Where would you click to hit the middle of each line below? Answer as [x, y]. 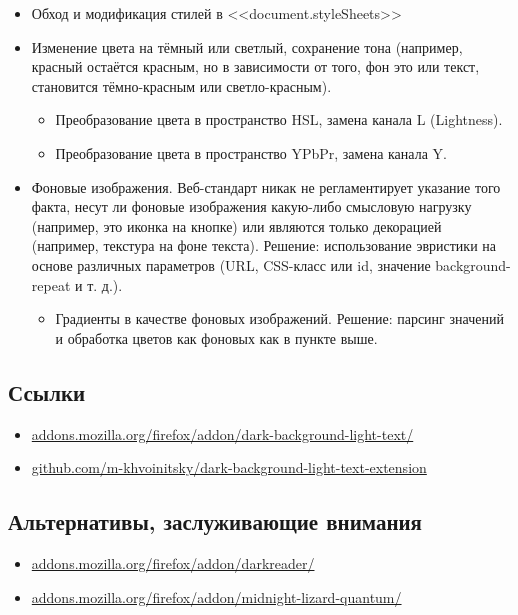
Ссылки [47, 391]
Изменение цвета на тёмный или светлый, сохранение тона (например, [247, 46]
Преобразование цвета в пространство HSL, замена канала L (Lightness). [279, 119]
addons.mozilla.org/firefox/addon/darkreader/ [173, 562]
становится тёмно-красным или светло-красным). [181, 85]
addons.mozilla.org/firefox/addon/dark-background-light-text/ [222, 433]
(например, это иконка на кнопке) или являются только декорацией [236, 225]
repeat [51, 284]
